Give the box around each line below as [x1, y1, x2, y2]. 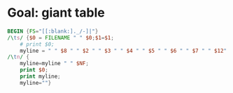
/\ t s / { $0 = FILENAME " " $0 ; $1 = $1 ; [7, 34, 114, 41]
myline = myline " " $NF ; [20, 60, 90, 67]
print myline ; [20, 73, 61, 81]
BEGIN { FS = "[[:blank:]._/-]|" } [7, 28, 99, 35]
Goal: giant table [7, 5, 105, 21]
